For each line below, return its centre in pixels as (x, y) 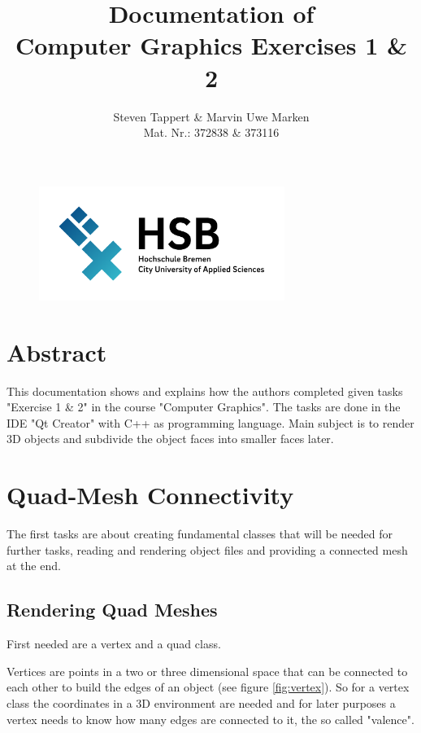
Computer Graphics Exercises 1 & (211, 45)
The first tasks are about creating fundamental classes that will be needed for (200, 534)
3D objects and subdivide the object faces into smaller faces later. (170, 439)
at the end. (34, 566)
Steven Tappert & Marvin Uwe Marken (211, 116)
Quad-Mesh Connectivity (150, 495)
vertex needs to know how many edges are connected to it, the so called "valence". (210, 719)
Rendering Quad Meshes (112, 610)
